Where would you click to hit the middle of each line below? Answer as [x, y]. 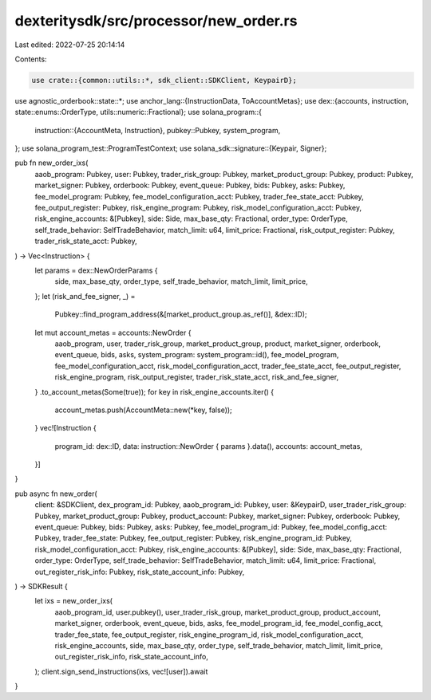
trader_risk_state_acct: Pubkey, [86, 241]
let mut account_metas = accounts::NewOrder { [113, 332]
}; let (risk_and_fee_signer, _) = [85, 296]
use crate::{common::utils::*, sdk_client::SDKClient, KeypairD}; [164, 80]
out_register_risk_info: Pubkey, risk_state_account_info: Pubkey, [140, 572]
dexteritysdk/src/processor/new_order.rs [156, 21]
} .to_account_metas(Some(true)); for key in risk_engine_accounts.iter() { [154, 391]
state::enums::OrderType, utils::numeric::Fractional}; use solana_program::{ [138, 112]
